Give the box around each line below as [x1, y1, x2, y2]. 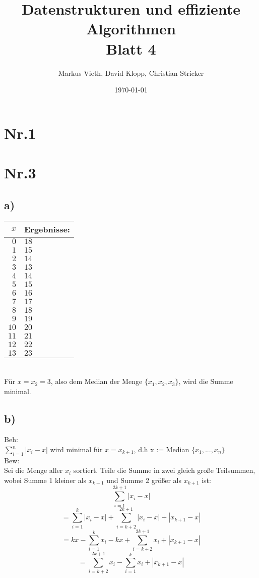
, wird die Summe [178, 376, 233, 387]
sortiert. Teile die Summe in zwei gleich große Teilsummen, [73, 465, 255, 475]
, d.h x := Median [134, 444, 189, 455]
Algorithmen [86, 18, 176, 39]
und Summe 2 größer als [106, 475, 181, 486]
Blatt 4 [106, 38, 156, 59]
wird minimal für [50, 444, 103, 455]
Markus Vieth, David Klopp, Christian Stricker [58, 67, 204, 78]
